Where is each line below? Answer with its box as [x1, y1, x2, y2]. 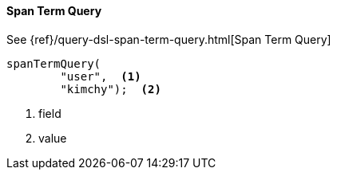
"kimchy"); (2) [60, 82, 161, 96]
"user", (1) [60, 69, 141, 83]
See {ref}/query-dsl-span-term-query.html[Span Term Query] [6, 32, 331, 46]
